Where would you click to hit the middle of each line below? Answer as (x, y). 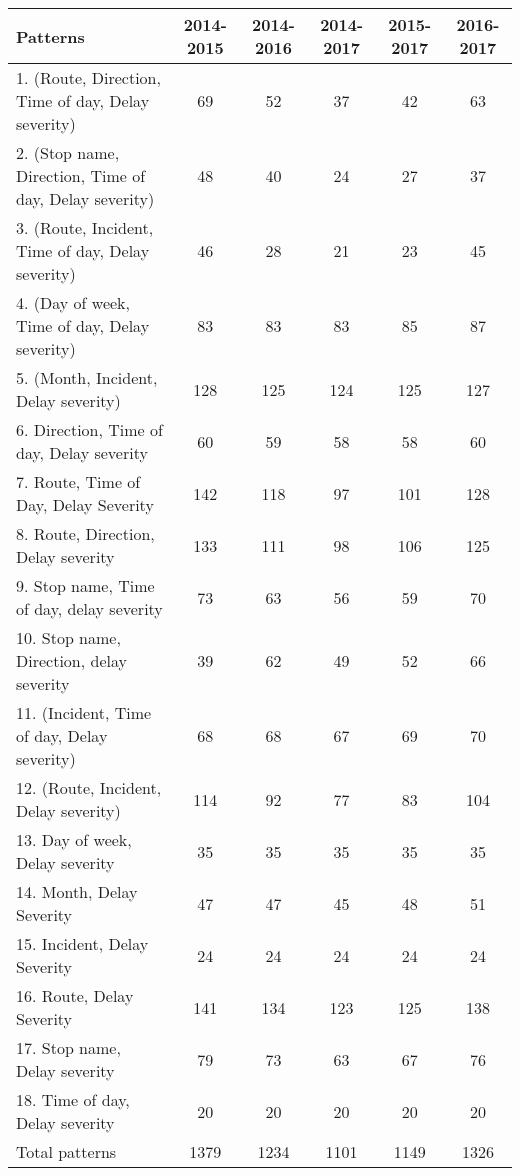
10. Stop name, (68, 637)
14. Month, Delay (77, 891)
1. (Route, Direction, (88, 77)
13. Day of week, (74, 839)
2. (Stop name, (68, 152)
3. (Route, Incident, (85, 227)
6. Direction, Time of (89, 429)
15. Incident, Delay (82, 943)
